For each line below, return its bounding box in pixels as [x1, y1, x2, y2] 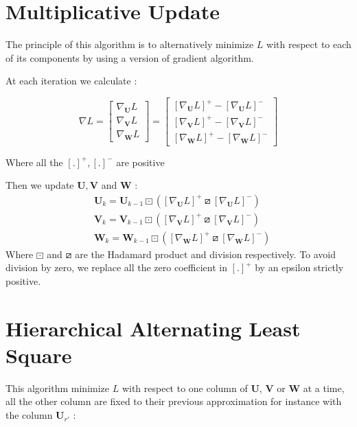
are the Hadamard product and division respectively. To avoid [75, 246, 336, 261]
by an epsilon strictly [255, 260, 344, 275]
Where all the [5, 154, 63, 169]
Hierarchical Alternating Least [5, 314, 301, 342]
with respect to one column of [122, 380, 248, 395]
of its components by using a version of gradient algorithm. [5, 50, 254, 65]
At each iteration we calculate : [5, 73, 137, 88]
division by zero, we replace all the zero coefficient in [5, 260, 227, 275]
